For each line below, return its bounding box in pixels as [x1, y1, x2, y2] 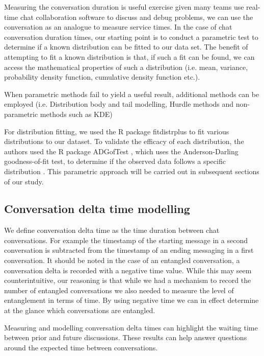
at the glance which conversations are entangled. [4, 305, 155, 316]
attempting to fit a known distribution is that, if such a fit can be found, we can [4, 51, 255, 62]
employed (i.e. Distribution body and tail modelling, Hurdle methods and [4, 99, 234, 109]
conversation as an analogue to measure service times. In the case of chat [4, 21, 232, 32]
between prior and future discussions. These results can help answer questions [4, 332, 247, 343]
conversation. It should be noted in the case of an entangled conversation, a [4, 255, 240, 266]
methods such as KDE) [40, 108, 113, 119]
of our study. [4, 176, 44, 186]
